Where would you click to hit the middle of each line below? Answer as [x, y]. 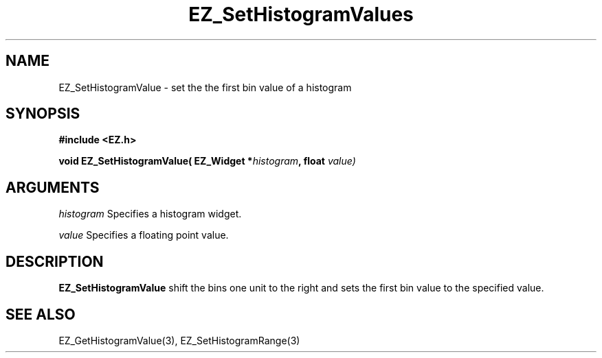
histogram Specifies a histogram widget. [150, 214]
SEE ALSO [41, 314]
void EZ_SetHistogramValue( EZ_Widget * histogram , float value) [207, 161]
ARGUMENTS [53, 187]
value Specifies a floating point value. [144, 235]
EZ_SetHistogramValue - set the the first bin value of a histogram [205, 87]
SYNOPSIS [43, 114]
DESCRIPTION [55, 261]
